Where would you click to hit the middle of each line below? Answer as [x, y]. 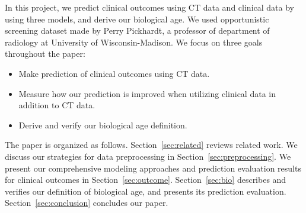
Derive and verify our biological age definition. [103, 125]
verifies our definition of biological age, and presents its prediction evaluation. [146, 191]
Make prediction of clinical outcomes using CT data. [114, 73]
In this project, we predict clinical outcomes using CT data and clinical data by [149, 7]
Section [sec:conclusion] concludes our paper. [87, 203]
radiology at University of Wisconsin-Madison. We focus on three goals [134, 42]
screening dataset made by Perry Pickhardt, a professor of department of [137, 30]
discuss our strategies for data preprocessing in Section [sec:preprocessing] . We [148, 156]
